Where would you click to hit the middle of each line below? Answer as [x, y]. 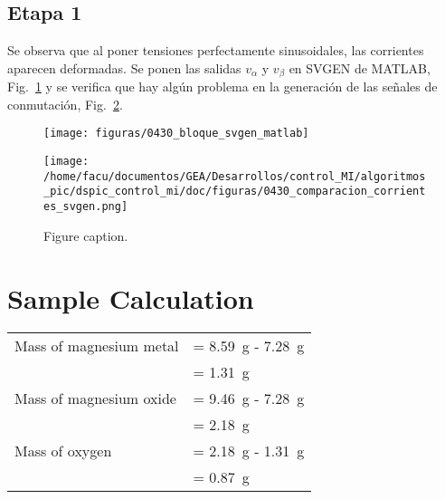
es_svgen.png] [86, 207]
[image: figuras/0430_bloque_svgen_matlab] [176, 134]
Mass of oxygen [63, 451]
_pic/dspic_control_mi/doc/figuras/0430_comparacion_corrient [235, 192]
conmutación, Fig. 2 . [65, 104]
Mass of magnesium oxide [95, 398]
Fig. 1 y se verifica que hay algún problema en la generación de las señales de [222, 86]
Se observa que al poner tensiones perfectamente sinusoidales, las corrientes [216, 50]
